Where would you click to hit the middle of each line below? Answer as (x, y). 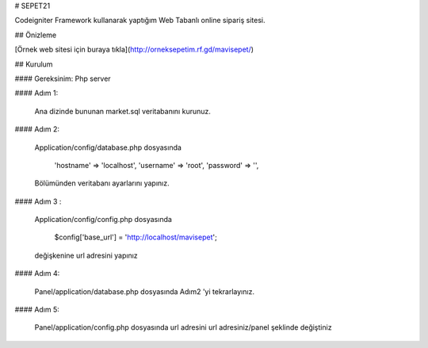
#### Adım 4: (37, 273)
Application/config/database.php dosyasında (108, 147)
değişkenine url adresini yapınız (86, 255)
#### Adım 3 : (38, 201)
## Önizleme (36, 35)
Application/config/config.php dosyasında (103, 220)
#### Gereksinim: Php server (63, 78)
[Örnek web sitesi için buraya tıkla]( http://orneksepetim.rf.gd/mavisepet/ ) (134, 50)
